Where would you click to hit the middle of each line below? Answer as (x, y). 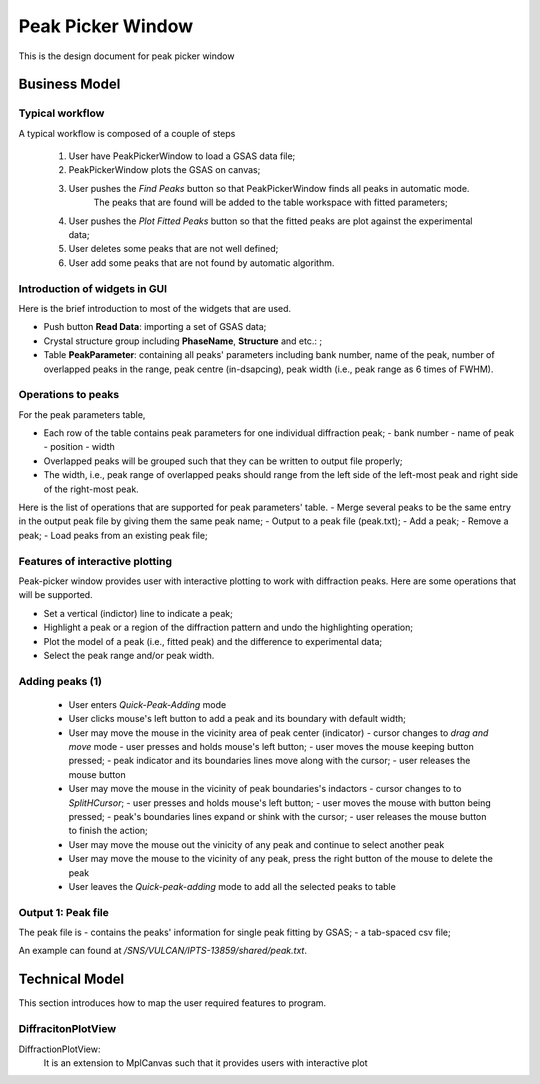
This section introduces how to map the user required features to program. (172, 1003)
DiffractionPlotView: (59, 1049)
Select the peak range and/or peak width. (129, 655)
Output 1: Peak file (64, 912)
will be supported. (56, 595)
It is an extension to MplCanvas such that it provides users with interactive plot (205, 1062)
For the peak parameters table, (82, 414)
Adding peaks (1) (60, 681)
